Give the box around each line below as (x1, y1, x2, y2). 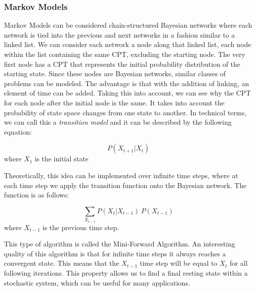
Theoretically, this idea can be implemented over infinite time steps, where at (4, 170, 238, 180)
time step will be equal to (140, 258, 217, 268)
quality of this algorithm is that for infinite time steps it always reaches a (4, 248, 226, 258)
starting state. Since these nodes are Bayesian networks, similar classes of (4, 68, 226, 79)
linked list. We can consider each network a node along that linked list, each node (4, 39, 252, 49)
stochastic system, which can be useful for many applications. (4, 277, 190, 288)
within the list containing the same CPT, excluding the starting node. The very (4, 49, 246, 59)
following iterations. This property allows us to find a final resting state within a (4, 268, 248, 278)
